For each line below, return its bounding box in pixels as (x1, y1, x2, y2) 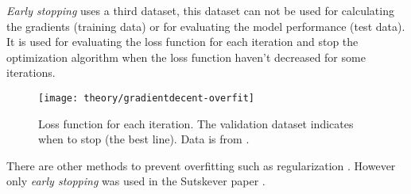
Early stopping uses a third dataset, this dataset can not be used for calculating (6, 2, 394, 18)
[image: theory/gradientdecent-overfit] (38, 92, 255, 104)
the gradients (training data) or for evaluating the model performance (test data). (6, 17, 405, 34)
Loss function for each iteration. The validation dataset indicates (38, 115, 354, 131)
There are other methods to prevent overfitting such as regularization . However (6, 157, 396, 173)
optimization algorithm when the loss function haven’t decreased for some (6, 48, 366, 65)
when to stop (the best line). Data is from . (38, 131, 250, 147)
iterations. (6, 64, 56, 81)
